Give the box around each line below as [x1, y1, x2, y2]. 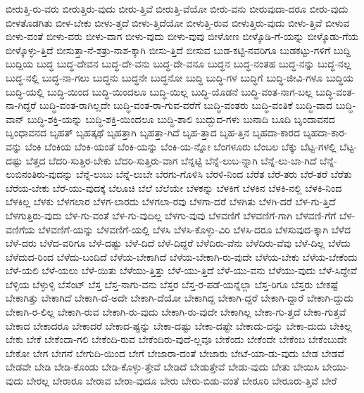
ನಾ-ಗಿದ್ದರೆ [6, 98, 37, 112]
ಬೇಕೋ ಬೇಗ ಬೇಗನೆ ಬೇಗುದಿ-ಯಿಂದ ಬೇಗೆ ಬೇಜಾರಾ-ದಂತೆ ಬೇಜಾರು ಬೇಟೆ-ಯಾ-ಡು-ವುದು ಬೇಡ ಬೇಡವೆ [6, 345, 345, 360]
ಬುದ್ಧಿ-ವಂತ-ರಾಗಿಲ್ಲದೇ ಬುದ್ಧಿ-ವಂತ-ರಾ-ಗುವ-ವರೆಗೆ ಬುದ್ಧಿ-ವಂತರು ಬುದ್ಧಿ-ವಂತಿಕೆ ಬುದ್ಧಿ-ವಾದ [39, 98, 333, 112]
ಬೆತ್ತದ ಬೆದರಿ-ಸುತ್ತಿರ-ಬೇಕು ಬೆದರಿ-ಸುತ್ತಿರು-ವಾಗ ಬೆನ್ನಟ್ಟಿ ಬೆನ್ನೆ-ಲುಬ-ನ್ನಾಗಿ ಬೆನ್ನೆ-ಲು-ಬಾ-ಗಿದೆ [25, 153, 317, 167]
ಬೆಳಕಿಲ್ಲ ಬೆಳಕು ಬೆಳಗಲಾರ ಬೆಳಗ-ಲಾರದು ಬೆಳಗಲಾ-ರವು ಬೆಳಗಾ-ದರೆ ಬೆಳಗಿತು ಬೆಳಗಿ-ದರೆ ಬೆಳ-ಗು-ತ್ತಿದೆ [6, 194, 336, 209]
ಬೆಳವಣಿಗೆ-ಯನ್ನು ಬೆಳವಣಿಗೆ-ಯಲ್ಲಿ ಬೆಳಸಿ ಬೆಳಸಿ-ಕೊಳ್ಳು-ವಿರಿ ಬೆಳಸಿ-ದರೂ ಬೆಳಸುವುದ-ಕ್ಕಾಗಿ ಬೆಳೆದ [38, 221, 351, 236]
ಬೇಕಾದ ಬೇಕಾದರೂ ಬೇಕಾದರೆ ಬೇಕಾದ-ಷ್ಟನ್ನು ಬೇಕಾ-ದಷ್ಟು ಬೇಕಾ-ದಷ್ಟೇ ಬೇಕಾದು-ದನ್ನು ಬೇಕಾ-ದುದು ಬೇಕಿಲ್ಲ [6, 318, 352, 333]
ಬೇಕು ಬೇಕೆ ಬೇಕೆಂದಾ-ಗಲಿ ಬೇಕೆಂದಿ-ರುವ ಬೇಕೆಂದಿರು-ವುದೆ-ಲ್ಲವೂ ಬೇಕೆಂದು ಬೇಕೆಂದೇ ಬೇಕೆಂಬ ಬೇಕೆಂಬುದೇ [6, 332, 347, 347]
